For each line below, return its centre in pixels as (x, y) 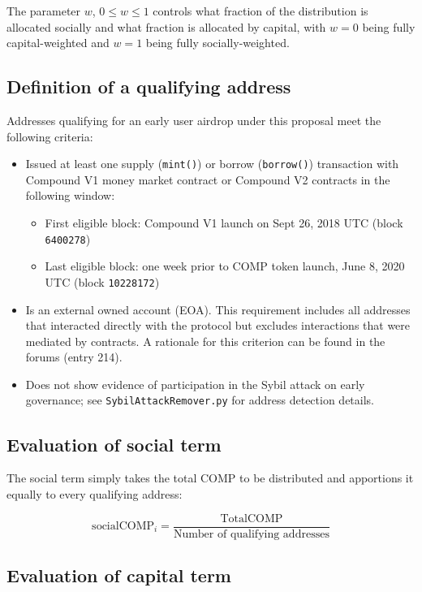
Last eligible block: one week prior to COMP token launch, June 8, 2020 (225, 266)
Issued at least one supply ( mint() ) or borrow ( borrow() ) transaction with (212, 164)
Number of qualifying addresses (251, 534)
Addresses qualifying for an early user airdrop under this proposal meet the (194, 120)
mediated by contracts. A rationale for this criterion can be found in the (205, 341)
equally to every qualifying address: (95, 493)
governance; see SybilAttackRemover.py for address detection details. (200, 400)
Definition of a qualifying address (149, 86)
